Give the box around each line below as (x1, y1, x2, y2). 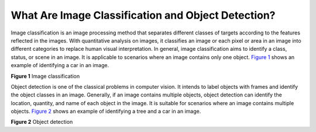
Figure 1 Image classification (11, 72, 80, 79)
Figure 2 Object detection (11, 119, 73, 126)
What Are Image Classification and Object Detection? (11, 9, 276, 22)
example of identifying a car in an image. (11, 62, 109, 69)
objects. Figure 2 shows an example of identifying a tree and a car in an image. (11, 108, 201, 115)
